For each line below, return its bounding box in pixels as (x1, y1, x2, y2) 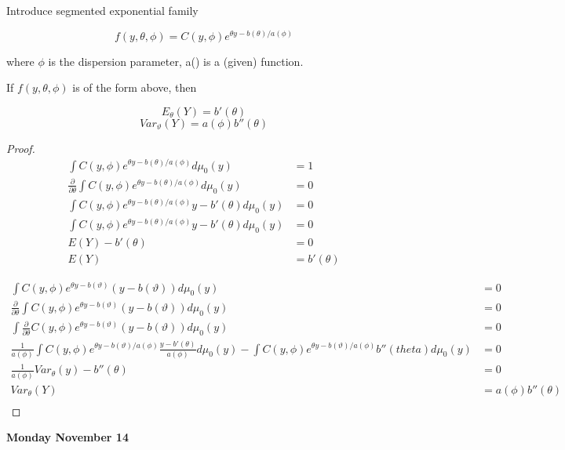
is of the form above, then (72, 79, 197, 96)
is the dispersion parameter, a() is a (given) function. (48, 53, 304, 69)
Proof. (6, 140, 35, 156)
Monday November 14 (6, 429, 129, 445)
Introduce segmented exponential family (6, 2, 199, 18)
